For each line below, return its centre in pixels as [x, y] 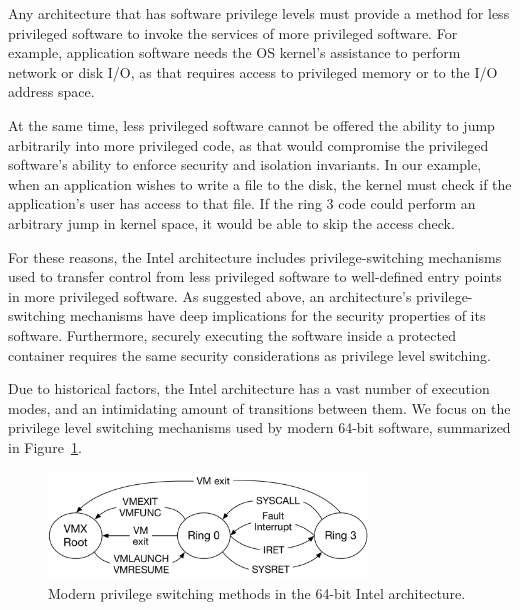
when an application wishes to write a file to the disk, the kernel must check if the [260, 183]
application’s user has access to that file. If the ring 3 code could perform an [242, 203]
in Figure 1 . [45, 446]
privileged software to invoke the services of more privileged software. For [233, 32]
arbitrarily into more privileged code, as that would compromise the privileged [248, 144]
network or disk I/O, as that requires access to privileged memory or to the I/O [253, 71]
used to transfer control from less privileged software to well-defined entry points [255, 276]
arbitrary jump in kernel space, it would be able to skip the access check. [231, 222]
